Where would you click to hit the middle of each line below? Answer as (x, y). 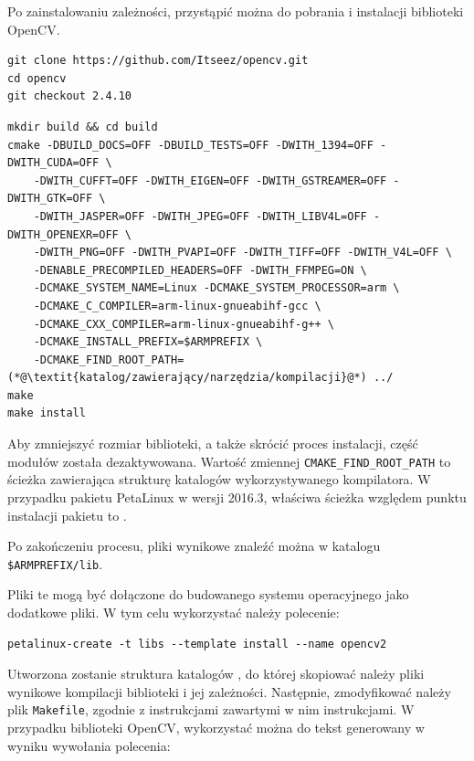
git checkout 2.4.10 (70, 96)
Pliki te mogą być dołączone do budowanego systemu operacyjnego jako (208, 594)
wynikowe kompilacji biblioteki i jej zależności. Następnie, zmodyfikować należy (229, 691)
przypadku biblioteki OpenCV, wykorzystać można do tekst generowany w (216, 727)
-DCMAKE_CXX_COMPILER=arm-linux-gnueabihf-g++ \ (184, 324)
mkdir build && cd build (83, 127)
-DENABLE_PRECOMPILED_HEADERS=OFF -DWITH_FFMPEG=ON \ (200, 270)
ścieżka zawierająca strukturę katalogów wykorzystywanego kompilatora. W (219, 479)
